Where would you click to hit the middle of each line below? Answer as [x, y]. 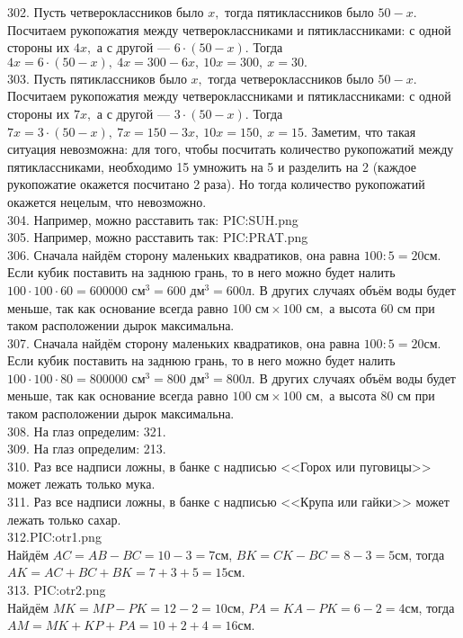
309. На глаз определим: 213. [87, 449]
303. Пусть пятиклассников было [97, 78]
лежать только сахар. [64, 519]
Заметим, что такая [364, 131]
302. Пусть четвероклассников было [106, 12]
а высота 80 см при [382, 395]
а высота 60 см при [382, 307]
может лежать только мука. [81, 484]
